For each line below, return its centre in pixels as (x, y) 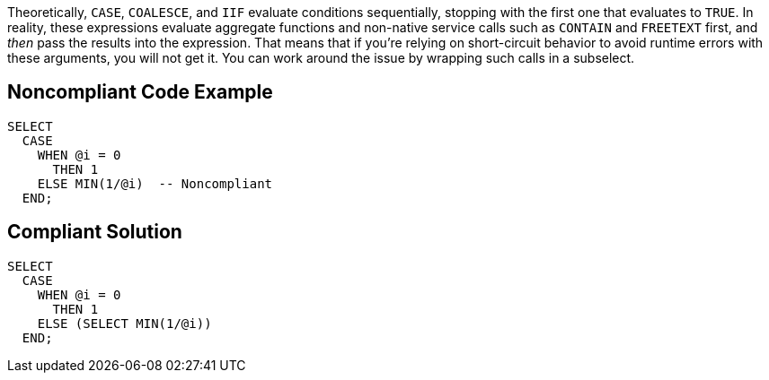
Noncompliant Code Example (140, 92)
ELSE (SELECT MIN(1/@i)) (124, 323)
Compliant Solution (95, 232)
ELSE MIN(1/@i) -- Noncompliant (155, 183)
